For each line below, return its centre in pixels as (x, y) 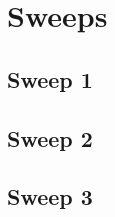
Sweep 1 (50, 78)
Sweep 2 (50, 137)
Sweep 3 (50, 196)
